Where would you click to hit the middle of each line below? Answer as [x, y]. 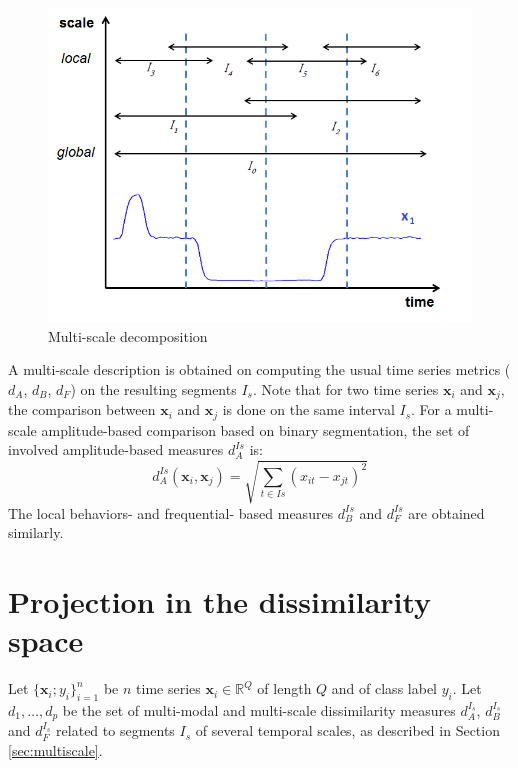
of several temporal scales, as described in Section [347, 730]
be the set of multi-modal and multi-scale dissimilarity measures [259, 709]
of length [284, 688]
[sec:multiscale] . [55, 749]
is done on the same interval [308, 409]
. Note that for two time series [345, 388]
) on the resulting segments [153, 388]
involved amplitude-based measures [116, 449]
